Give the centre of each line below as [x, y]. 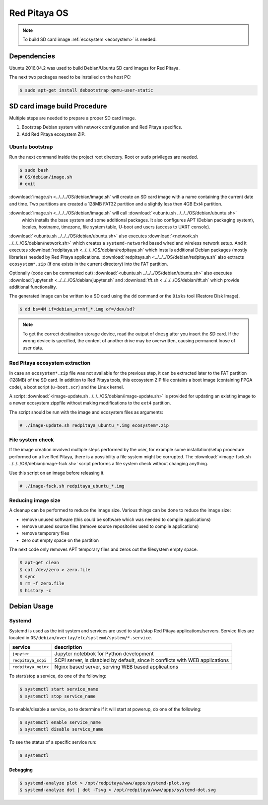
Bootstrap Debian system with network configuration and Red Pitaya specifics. [102, 127]
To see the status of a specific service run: [53, 742]
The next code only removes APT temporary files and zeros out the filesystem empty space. [103, 549]
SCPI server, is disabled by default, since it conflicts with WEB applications [142, 660]
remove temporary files [45, 533]
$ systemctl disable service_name [62, 729]
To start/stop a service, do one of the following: [58, 676]
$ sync [28, 577]
